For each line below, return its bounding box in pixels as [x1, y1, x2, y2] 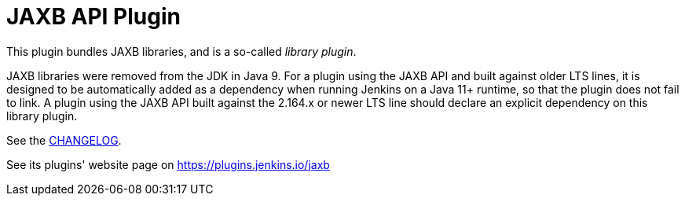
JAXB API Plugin [6, 3, 181, 30]
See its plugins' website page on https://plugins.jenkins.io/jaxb [6, 157, 330, 171]
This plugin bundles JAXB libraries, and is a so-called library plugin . [6, 44, 357, 58]
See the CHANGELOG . [6, 133, 122, 147]
